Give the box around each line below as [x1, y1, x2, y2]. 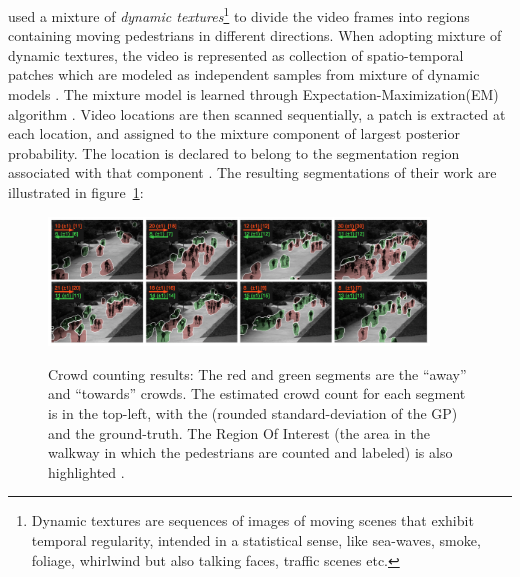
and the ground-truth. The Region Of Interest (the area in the [48, 422, 430, 443]
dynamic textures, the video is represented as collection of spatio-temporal [8, 44, 464, 65]
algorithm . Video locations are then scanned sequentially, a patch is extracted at [8, 103, 506, 124]
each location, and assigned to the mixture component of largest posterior [8, 123, 460, 144]
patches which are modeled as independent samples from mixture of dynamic [8, 64, 480, 85]
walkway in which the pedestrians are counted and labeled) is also [48, 442, 453, 463]
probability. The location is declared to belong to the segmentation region [8, 142, 460, 163]
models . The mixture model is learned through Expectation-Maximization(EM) [8, 84, 499, 105]
